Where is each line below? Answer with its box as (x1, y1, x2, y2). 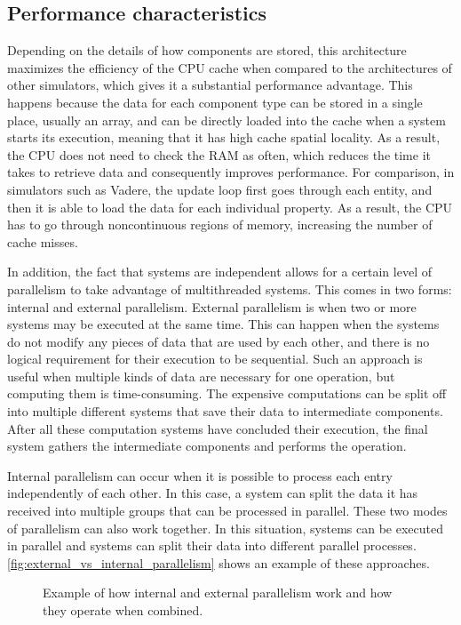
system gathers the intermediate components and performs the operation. (7, 437, 407, 455)
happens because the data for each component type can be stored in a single (7, 92, 423, 111)
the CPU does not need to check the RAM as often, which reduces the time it (7, 145, 431, 164)
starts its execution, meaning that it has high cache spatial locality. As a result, (7, 128, 441, 147)
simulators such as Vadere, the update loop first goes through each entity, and (7, 180, 433, 198)
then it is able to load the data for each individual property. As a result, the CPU (7, 197, 453, 216)
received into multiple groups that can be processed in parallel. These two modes (7, 501, 448, 520)
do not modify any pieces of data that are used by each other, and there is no (7, 332, 430, 350)
